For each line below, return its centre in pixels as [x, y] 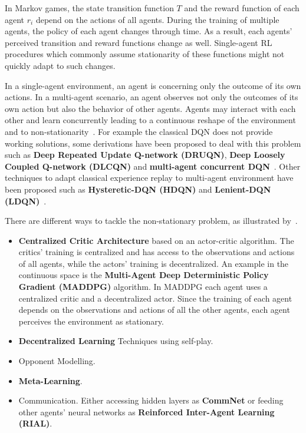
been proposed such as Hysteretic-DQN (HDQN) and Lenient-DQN [138, 189]
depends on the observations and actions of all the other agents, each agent [154, 310]
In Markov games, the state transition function [89, 8]
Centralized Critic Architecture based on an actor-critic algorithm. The [156, 240]
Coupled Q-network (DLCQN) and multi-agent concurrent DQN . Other [153, 166]
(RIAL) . [35, 423]
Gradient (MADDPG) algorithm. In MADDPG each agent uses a [143, 287]
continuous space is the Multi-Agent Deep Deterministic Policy [144, 275]
